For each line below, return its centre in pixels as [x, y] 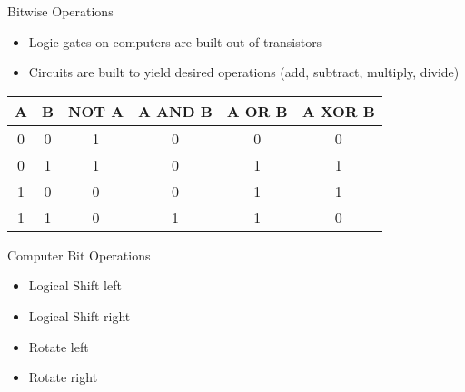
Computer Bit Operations [79, 255]
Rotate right [63, 377]
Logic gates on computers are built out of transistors [175, 41]
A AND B [175, 111]
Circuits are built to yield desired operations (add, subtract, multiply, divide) [244, 72]
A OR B [257, 111]
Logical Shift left [75, 285]
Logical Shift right [79, 315]
